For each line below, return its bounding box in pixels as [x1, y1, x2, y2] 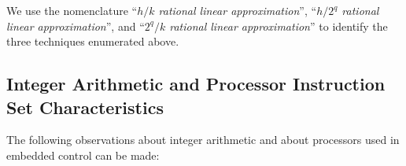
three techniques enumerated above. [6, 33, 179, 50]
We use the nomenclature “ [6, 2, 138, 18]
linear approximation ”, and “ [6, 17, 145, 34]
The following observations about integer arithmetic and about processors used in [6, 131, 400, 148]
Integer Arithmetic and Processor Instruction [6, 72, 386, 96]
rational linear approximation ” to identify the [169, 17, 388, 34]
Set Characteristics [6, 94, 164, 119]
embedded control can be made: [6, 146, 160, 163]
